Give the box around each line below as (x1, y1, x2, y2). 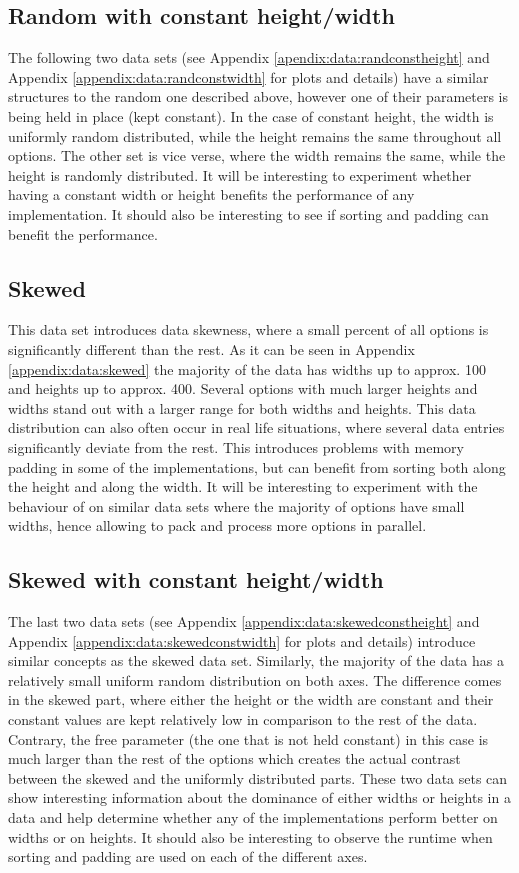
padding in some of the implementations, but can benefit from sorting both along (8, 456, 506, 477)
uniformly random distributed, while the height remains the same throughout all (8, 125, 502, 146)
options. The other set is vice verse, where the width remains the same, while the (8, 145, 506, 166)
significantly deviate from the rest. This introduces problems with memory (8, 436, 464, 457)
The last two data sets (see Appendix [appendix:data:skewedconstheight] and (8, 611, 480, 632)
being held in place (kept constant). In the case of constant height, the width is (8, 105, 494, 126)
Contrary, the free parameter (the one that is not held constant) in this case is (8, 728, 489, 749)
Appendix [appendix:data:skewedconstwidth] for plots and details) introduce (8, 630, 476, 651)
